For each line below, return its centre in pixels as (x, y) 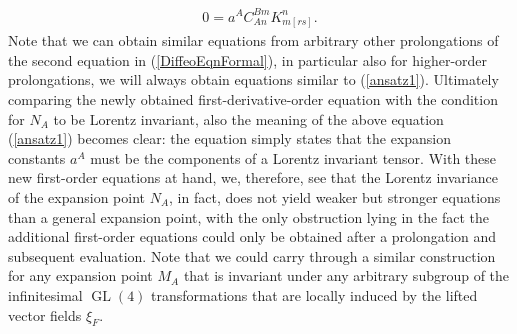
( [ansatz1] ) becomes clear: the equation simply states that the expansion (230, 138)
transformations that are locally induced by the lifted (314, 294)
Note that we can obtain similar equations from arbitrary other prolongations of (253, 40)
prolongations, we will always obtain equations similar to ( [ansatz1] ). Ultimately (253, 79)
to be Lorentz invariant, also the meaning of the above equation (248, 118)
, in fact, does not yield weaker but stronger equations (335, 197)
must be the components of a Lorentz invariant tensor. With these (293, 157)
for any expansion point (80, 275)
